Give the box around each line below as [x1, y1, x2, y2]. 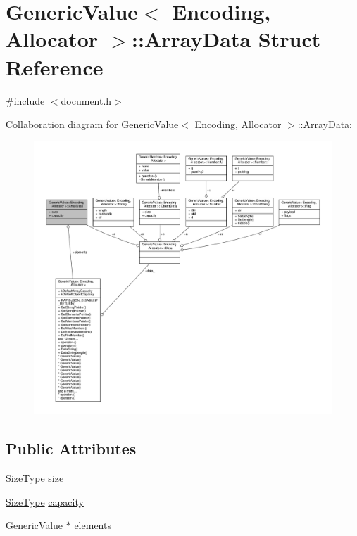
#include [6, 93, 45, 108]
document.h [61, 93, 112, 108]
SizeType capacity [6, 494, 84, 509]
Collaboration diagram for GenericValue [6, 117, 179, 132]
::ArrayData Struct [132, 25, 321, 53]
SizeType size [6, 471, 64, 485]
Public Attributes [6, 438, 137, 459]
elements [74, 518, 111, 532]
